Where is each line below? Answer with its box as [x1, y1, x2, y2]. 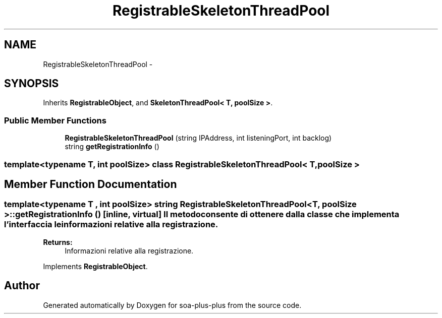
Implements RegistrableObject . [43, 262, 148, 271]
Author [4, 279, 40, 292]
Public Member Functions [4, 115, 106, 125]
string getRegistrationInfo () [65, 142, 159, 151]
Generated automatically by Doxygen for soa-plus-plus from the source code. [43, 300, 302, 309]
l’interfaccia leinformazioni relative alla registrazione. [4, 219, 218, 230]
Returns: [43, 237, 73, 246]
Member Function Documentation [4, 177, 177, 190]
